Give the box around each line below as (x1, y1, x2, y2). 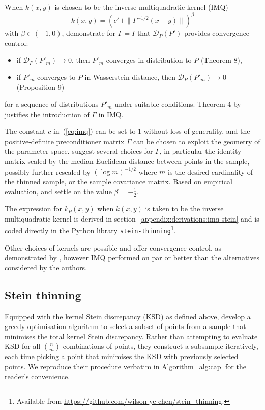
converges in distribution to (106, 54, 192, 65)
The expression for (5, 203, 63, 214)
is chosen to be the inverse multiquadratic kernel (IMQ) (54, 2, 228, 12)
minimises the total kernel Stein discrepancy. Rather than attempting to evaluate (5, 331, 258, 341)
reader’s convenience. (5, 371, 70, 381)
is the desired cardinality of (168, 166, 253, 177)
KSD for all (5, 341, 41, 351)
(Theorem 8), (200, 54, 242, 65)
